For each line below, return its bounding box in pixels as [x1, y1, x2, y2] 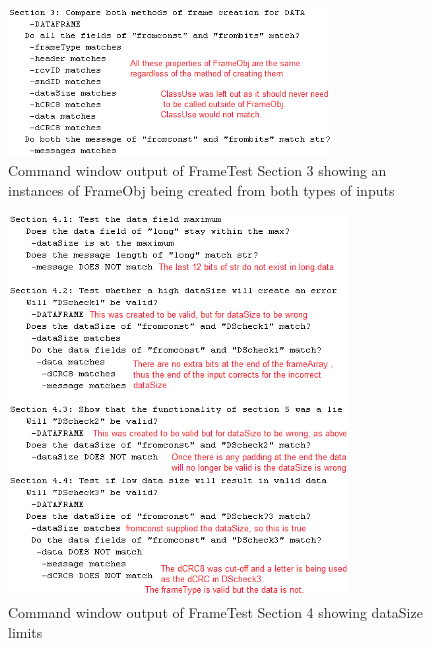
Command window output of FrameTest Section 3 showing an [8, 160, 387, 181]
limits [8, 621, 43, 642]
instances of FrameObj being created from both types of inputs [8, 179, 395, 200]
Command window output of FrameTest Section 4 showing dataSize [8, 601, 423, 622]
